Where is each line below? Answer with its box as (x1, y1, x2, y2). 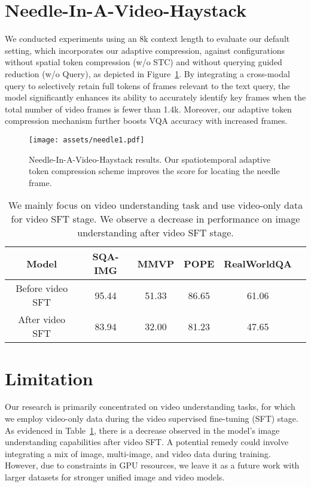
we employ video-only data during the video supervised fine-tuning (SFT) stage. (5, 412, 298, 425)
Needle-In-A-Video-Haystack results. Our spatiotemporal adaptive (29, 153, 271, 165)
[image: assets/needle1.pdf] (29, 135, 145, 144)
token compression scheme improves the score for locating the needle (29, 165, 280, 177)
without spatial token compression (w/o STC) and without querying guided (5, 56, 282, 68)
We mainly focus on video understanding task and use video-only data (8, 198, 303, 212)
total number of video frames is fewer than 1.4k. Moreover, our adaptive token (5, 102, 292, 115)
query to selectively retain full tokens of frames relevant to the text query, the (5, 79, 290, 92)
